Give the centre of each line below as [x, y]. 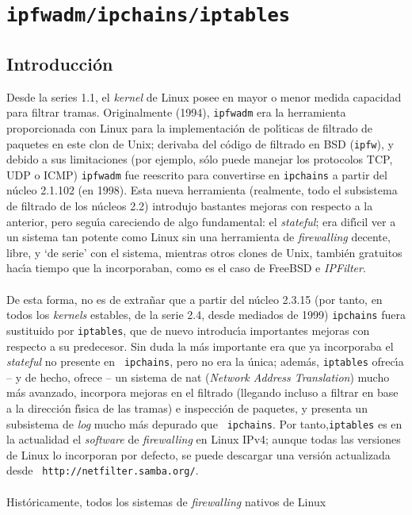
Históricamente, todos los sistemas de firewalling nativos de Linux [166, 501]
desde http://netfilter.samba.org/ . [103, 470]
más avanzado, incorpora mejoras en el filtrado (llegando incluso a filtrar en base [202, 392]
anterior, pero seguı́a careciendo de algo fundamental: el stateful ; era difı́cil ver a [201, 221]
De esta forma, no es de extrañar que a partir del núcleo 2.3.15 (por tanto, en [195, 299]
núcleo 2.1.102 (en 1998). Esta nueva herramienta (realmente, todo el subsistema [202, 190]
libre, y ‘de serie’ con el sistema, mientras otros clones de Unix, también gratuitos [204, 252]
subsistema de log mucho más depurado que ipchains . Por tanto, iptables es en [204, 423]
